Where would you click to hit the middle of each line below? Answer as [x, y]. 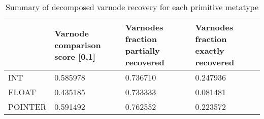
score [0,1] [75, 56]
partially [142, 50]
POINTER [27, 107]
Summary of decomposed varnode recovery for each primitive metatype [132, 7]
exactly [210, 50]
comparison [78, 45]
